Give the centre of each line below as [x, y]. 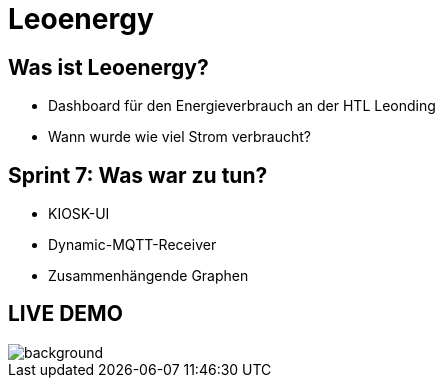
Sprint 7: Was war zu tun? [138, 175]
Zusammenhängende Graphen [148, 276]
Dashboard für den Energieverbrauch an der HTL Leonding [242, 106]
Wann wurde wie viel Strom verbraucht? [180, 137]
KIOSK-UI [79, 214]
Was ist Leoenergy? [108, 67]
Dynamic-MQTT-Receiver [132, 245]
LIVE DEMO [65, 314]
